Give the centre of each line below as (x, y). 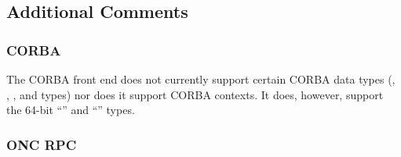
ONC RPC (42, 144)
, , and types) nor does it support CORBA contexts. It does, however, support (195, 94)
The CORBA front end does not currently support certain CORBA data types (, (201, 79)
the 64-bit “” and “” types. (71, 110)
